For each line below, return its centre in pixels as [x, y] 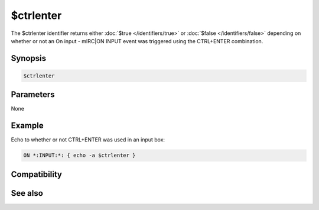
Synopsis [29, 58]
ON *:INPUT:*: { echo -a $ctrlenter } [79, 156]
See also [27, 193]
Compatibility [36, 174]
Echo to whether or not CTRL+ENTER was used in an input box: [88, 140]
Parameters [33, 95]
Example [27, 126]
